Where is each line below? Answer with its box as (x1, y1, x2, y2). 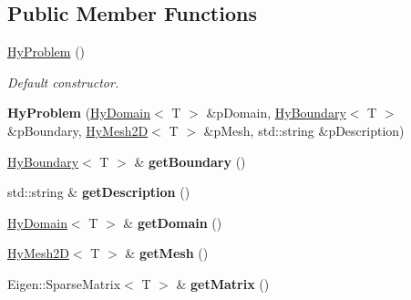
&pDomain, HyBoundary (206, 103, 346, 122)
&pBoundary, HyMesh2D (7, 120, 149, 140)
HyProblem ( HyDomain (7, 103, 151, 122)
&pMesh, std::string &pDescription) (203, 120, 405, 140)
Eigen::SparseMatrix (7, 274, 121, 293)
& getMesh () (125, 243, 209, 263)
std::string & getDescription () (7, 182, 190, 202)
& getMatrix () (176, 274, 270, 293)
